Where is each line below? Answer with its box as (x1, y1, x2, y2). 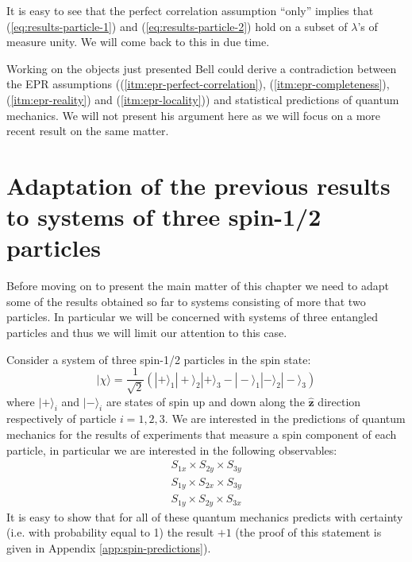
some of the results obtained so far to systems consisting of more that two (6, 293, 366, 309)
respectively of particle (6, 410, 117, 427)
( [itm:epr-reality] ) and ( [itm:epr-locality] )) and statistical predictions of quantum (6, 91, 399, 107)
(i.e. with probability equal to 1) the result (6, 524, 214, 541)
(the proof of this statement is (235, 524, 382, 541)
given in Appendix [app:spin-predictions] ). (6, 539, 211, 556)
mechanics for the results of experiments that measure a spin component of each (6, 426, 397, 443)
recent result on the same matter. (6, 122, 169, 139)
